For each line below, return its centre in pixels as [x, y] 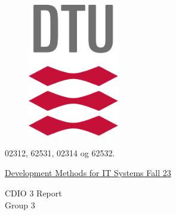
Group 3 [20, 205]
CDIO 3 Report [33, 193]
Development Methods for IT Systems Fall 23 [88, 173]
